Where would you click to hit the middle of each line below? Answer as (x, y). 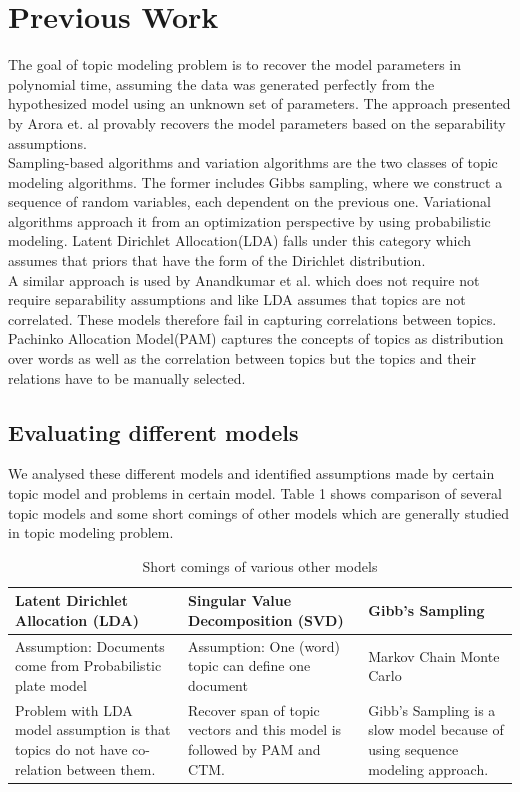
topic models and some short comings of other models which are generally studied (259, 512)
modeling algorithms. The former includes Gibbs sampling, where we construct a (255, 181)
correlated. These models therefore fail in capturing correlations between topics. (252, 318)
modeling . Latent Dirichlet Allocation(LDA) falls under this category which (240, 240)
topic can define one (249, 665)
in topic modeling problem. (91, 532)
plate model (51, 685)
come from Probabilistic (88, 665)
